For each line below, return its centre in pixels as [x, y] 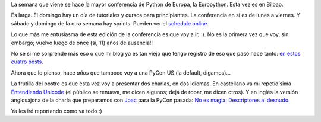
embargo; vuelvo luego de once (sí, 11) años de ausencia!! [82, 43]
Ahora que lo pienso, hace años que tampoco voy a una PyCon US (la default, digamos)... [121, 73]
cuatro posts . [27, 62]
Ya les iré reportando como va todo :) [56, 111]
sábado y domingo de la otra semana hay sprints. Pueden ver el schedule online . [110, 23]
